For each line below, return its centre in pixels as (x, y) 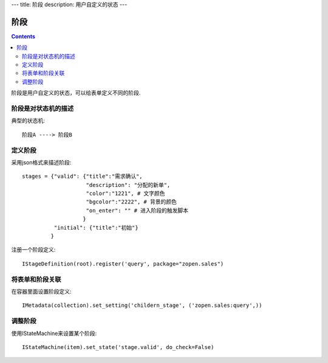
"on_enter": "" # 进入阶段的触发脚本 (137, 210)
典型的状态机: (28, 121)
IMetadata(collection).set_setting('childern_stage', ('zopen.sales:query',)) (142, 305)
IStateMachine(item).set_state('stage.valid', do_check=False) (118, 347)
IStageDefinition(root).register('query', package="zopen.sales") (123, 264)
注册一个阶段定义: (33, 250)
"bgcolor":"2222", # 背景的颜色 (132, 202)
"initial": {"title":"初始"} (96, 227)
